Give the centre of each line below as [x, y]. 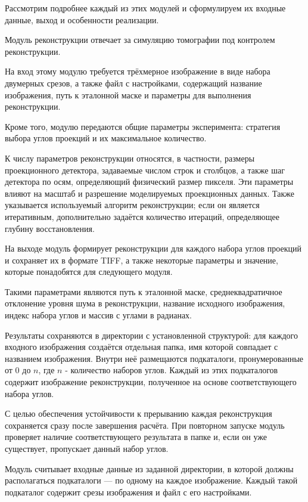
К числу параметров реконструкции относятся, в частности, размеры [130, 158]
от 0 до [18, 370]
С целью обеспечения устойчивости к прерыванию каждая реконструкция [139, 413]
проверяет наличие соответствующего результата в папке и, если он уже [136, 437]
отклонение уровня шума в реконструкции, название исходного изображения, [145, 303]
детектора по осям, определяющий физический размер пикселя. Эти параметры [149, 182]
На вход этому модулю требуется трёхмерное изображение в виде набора [138, 71]
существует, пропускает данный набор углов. [87, 448]
